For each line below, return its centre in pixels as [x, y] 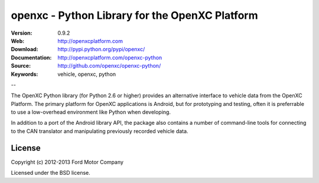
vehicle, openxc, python [87, 74]
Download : [25, 49]
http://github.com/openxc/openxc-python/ [109, 66]
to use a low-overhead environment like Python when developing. [91, 112]
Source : [21, 66]
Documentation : [31, 57]
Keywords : [25, 74]
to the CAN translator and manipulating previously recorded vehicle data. [100, 131]
